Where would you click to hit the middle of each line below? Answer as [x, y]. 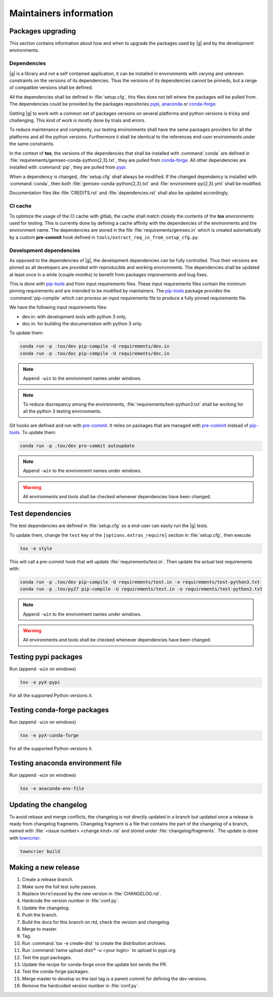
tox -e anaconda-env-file [52, 789]
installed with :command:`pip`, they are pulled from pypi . [68, 167]
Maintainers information [61, 13]
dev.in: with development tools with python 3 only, [74, 317]
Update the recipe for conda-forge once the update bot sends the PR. [95, 964]
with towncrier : [25, 838]
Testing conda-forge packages [59, 710]
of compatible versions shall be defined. [51, 88]
